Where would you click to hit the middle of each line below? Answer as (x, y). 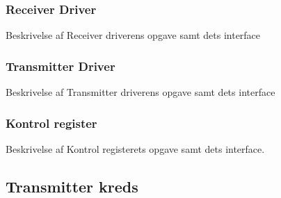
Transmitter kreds (72, 186)
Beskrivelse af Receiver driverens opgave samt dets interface (133, 35)
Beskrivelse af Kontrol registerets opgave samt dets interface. (135, 148)
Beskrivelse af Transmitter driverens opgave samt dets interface (140, 92)
